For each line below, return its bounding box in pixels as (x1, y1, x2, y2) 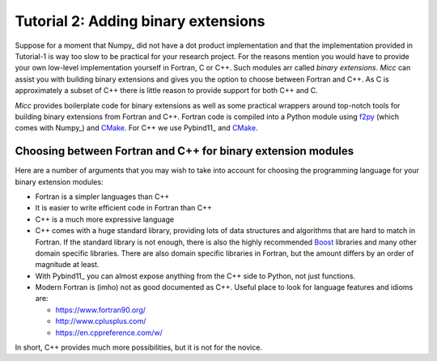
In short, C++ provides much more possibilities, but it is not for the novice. (15, 342, 263, 352)
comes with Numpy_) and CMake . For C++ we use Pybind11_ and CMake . (15, 123, 258, 133)
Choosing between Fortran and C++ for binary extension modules (15, 144, 354, 158)
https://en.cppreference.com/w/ (55, 328, 163, 338)
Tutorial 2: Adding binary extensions (15, 12, 265, 30)
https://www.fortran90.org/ (55, 304, 146, 315)
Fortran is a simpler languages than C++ (35, 191, 170, 202)
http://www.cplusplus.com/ (55, 316, 146, 326)
